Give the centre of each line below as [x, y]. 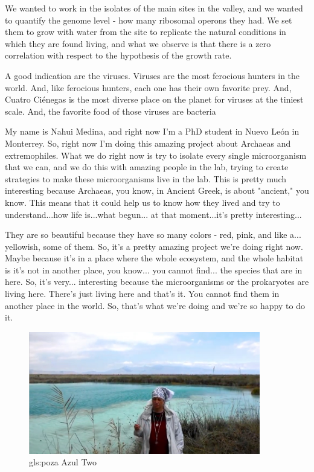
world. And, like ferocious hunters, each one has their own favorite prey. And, [148, 87]
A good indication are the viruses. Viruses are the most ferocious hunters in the [152, 75]
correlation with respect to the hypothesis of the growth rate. [118, 55]
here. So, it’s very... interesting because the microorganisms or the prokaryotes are [157, 282]
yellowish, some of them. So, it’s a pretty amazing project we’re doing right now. [154, 246]
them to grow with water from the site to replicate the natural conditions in [146, 32]
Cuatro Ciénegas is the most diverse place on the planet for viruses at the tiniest [154, 99]
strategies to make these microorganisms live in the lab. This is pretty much [146, 178]
